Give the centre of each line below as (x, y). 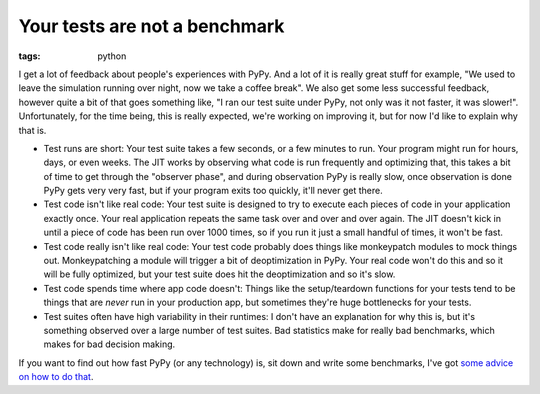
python (112, 56)
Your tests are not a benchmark (151, 26)
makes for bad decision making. (109, 344)
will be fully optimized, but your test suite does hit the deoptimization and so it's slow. (219, 274)
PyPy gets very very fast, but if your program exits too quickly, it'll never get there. (213, 191)
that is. (32, 130)
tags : (29, 56)
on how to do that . (56, 377)
